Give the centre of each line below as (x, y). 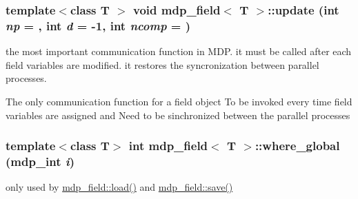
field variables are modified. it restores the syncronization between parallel (162, 64)
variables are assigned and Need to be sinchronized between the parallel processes (178, 115)
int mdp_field (168, 146)
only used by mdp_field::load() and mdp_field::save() (119, 187)
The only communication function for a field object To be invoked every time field (179, 101)
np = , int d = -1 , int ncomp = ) (98, 25)
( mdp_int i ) (40, 161)
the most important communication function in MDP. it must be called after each (179, 51)
